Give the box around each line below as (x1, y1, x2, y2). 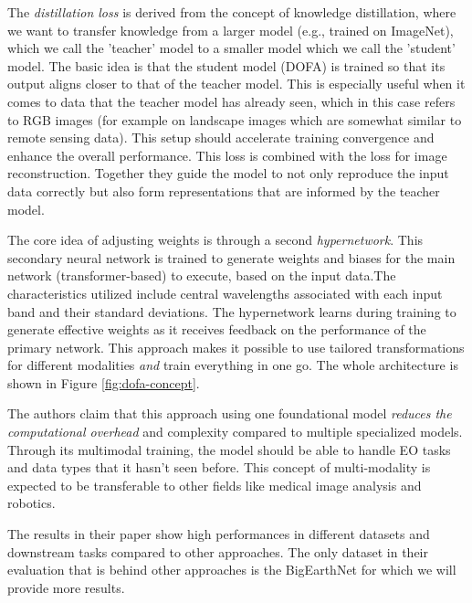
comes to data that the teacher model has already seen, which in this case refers (7, 91, 456, 111)
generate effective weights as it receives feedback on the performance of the (7, 320, 426, 339)
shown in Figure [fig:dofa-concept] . (7, 373, 200, 392)
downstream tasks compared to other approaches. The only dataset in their (7, 542, 429, 561)
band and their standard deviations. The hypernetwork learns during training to (7, 301, 456, 321)
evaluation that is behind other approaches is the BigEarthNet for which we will (7, 560, 456, 579)
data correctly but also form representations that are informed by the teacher (7, 181, 440, 200)
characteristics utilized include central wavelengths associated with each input (7, 283, 443, 302)
